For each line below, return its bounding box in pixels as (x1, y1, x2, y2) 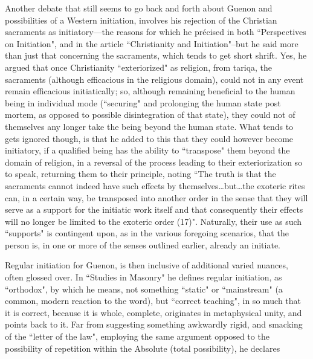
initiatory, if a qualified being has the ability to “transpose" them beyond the (5, 144, 290, 157)
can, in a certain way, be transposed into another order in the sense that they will (5, 191, 308, 204)
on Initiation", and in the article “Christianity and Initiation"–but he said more (5, 37, 298, 50)
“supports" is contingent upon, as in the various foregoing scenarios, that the (5, 227, 289, 239)
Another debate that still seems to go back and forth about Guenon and (5, 2, 273, 14)
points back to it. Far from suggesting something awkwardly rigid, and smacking (5, 318, 303, 331)
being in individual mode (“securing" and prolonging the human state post (5, 96, 281, 109)
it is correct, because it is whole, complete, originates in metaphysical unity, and (5, 306, 302, 319)
